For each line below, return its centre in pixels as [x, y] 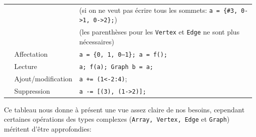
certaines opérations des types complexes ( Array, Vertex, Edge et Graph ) [117, 119]
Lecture [26, 66]
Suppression [32, 90]
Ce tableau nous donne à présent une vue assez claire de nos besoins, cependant [124, 109]
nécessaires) [96, 41]
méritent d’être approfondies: [48, 128]
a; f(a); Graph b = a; [116, 67]
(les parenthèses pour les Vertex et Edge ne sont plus [159, 32]
